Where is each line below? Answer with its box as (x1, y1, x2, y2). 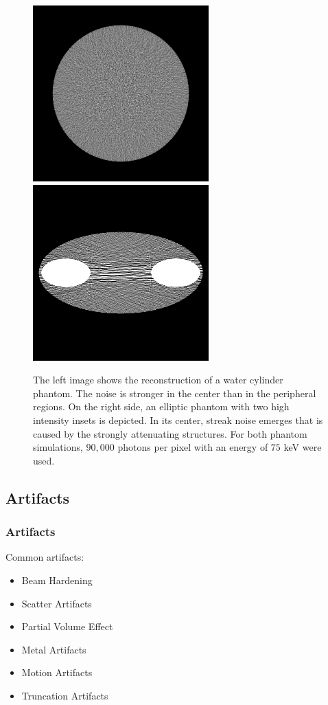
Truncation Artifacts (21, 688, 108, 702)
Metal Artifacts (21, 642, 86, 656)
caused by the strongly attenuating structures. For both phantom (33, 426, 307, 440)
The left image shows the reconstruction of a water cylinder (33, 372, 283, 387)
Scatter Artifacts (21, 596, 92, 610)
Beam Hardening (21, 572, 93, 587)
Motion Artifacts (21, 665, 93, 680)
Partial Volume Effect (21, 619, 113, 634)
